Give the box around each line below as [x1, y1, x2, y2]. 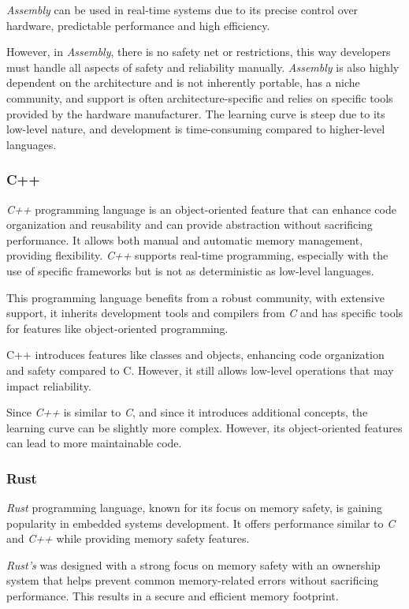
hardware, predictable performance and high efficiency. [6, 17, 270, 33]
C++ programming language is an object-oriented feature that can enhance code [6, 200, 396, 217]
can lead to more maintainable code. [6, 435, 182, 451]
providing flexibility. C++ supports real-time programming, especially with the [6, 247, 389, 263]
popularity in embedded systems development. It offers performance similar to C [6, 514, 396, 531]
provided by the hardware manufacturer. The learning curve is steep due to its [6, 105, 385, 121]
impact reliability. [6, 377, 91, 394]
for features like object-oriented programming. [6, 319, 229, 336]
